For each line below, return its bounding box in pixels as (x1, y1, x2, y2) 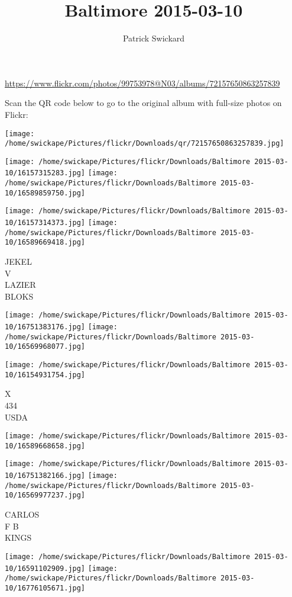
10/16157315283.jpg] (5, 169, 86, 178)
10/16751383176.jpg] (5, 323, 86, 332)
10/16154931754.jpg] (5, 370, 86, 379)
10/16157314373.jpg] (5, 219, 86, 227)
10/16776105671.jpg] (5, 583, 86, 592)
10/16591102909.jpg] (5, 564, 86, 573)
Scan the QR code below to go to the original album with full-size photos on (5, 97, 282, 109)
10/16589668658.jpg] (5, 441, 86, 450)
